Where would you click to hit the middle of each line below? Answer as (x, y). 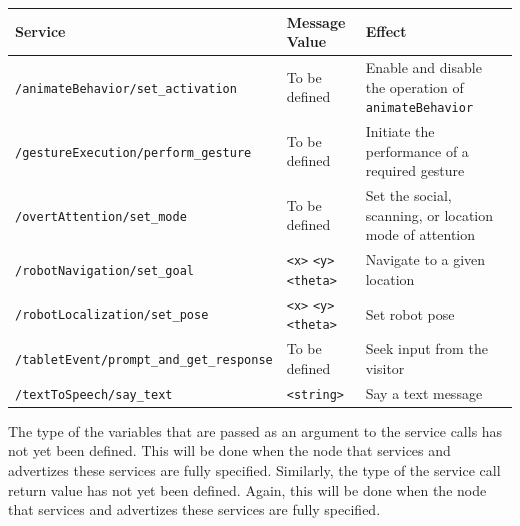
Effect (386, 31)
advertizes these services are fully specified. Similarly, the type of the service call (254, 470)
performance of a (417, 150)
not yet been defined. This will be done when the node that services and (229, 450)
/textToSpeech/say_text (94, 394)
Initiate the (400, 131)
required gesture (415, 170)
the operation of (414, 86)
